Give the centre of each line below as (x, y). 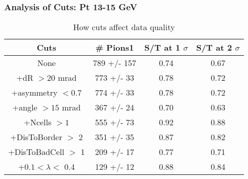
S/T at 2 (214, 48)
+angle (25, 107)
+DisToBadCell (36, 152)
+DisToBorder (36, 137)
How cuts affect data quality (124, 27)
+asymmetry (35, 93)
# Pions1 (115, 48)
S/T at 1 (162, 48)
